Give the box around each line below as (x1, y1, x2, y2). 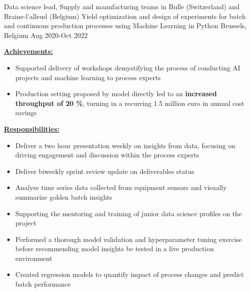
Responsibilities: (4, 123, 60, 134)
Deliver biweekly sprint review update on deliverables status (15, 166, 194, 176)
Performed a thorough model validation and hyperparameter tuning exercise (15, 234, 242, 244)
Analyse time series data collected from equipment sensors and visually (15, 182, 227, 192)
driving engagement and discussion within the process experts (15, 150, 199, 160)
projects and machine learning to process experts (15, 72, 161, 82)
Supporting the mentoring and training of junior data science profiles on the (15, 208, 242, 218)
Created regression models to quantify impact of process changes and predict (15, 269, 244, 279)
